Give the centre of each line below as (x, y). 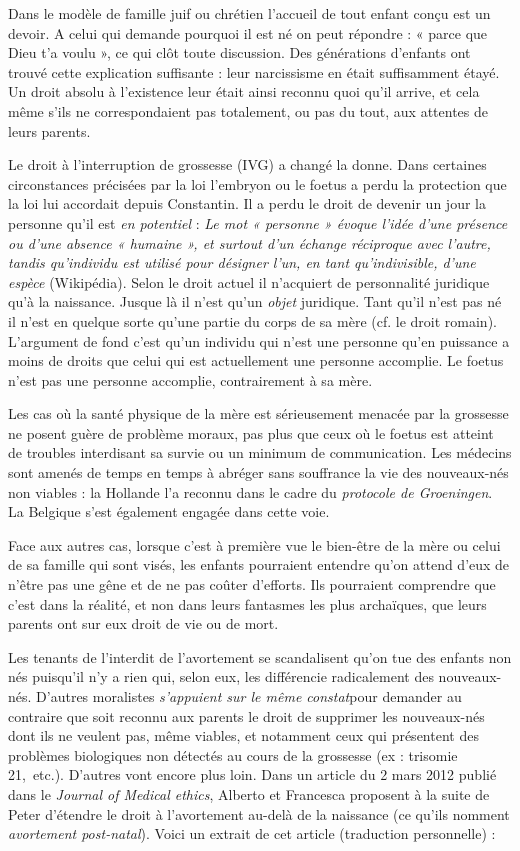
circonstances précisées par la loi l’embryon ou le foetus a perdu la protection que (257, 183)
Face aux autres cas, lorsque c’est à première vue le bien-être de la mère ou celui (254, 544)
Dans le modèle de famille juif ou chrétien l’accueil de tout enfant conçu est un (249, 13)
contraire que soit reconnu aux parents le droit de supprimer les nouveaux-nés (246, 715)
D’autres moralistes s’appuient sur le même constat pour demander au (249, 696)
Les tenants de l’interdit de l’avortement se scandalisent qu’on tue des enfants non (260, 656)
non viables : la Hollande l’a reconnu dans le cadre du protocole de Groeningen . (250, 491)
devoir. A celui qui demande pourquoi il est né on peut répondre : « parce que (248, 32)
